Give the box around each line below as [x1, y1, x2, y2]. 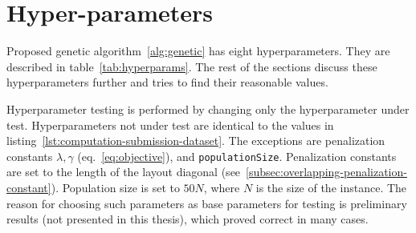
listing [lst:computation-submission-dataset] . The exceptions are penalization [6, 132, 385, 149]
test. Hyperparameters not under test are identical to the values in [6, 116, 334, 133]
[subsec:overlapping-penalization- [246, 163, 407, 180]
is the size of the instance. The [255, 179, 407, 195]
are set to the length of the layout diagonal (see [6, 163, 241, 180]
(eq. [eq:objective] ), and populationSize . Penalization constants [77, 147, 397, 164]
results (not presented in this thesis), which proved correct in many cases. [6, 211, 369, 227]
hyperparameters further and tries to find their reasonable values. [6, 74, 328, 90]
